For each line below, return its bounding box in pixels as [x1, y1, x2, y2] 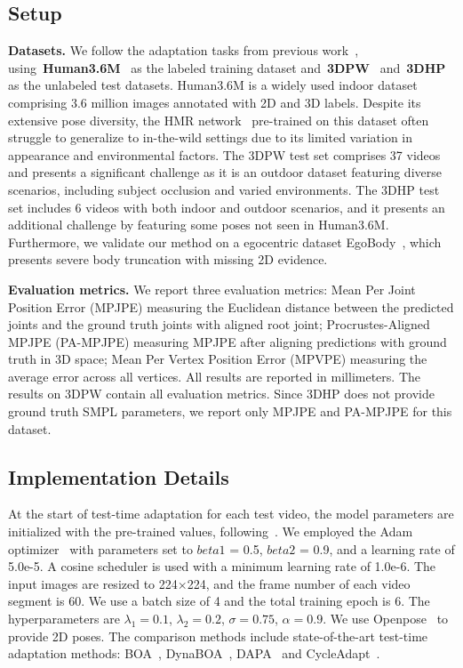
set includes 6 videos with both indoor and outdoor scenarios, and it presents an [8, 197, 445, 216]
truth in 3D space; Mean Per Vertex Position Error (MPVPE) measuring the [8, 350, 427, 368]
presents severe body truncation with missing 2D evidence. [8, 250, 328, 269]
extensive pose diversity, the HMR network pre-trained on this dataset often [8, 110, 429, 129]
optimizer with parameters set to [8, 539, 193, 558]
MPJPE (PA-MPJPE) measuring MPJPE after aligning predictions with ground [8, 332, 447, 350]
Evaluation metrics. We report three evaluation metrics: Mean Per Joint [8, 279, 416, 298]
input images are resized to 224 [8, 574, 178, 592]
